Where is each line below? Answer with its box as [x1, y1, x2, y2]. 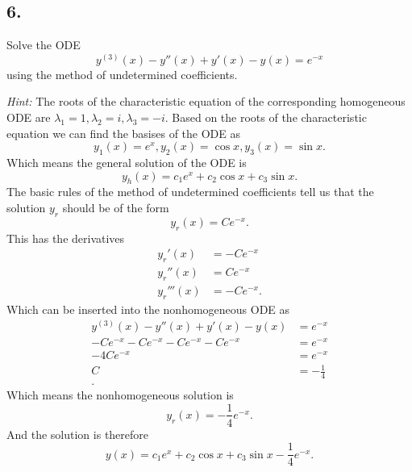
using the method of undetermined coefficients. [6, 65, 238, 82]
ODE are [6, 109, 51, 125]
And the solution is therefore [6, 425, 149, 442]
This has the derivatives [6, 229, 125, 246]
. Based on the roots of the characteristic [164, 109, 367, 125]
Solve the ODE [6, 36, 81, 53]
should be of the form [62, 198, 169, 215]
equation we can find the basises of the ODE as [6, 124, 241, 141]
